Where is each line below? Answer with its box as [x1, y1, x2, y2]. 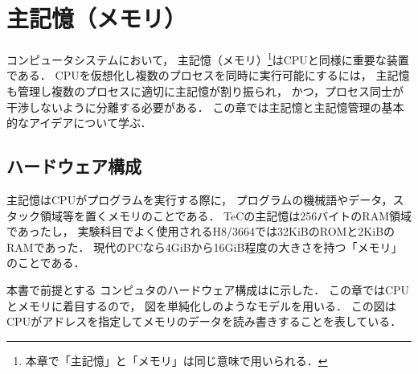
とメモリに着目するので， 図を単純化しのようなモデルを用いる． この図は [6, 297, 396, 314]
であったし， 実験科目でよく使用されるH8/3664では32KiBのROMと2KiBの [6, 223, 395, 240]
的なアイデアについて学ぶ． [6, 114, 152, 131]
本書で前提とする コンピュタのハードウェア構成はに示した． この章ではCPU [6, 281, 410, 298]
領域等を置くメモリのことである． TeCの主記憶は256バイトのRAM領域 [39, 207, 412, 224]
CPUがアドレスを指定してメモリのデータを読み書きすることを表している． [6, 313, 402, 330]
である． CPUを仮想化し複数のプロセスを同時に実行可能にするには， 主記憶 [6, 67, 410, 84]
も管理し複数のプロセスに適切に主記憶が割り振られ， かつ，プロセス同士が [6, 82, 404, 99]
